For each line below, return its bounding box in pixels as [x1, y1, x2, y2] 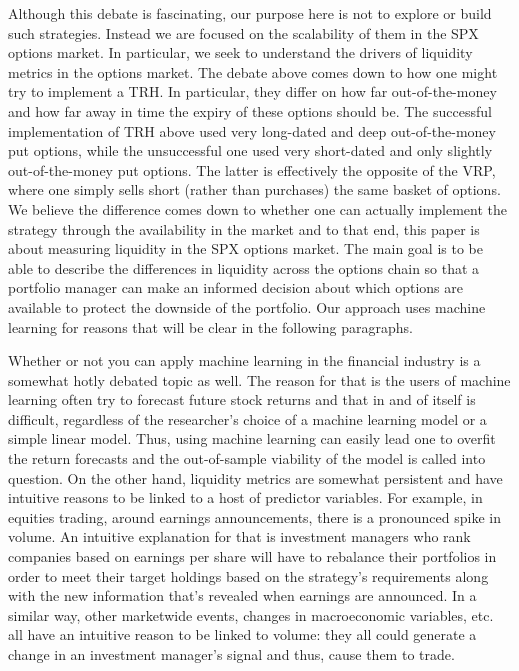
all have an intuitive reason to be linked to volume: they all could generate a [8, 624, 477, 645]
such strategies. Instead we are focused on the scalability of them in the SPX [8, 22, 479, 43]
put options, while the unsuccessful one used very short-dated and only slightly [8, 140, 493, 161]
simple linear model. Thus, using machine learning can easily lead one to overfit [8, 428, 496, 449]
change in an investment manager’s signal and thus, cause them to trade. [8, 644, 455, 664]
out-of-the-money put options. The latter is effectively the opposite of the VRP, [8, 159, 496, 180]
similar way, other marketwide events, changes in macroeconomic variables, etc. [8, 604, 494, 625]
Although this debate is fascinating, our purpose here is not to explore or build [8, 3, 492, 23]
